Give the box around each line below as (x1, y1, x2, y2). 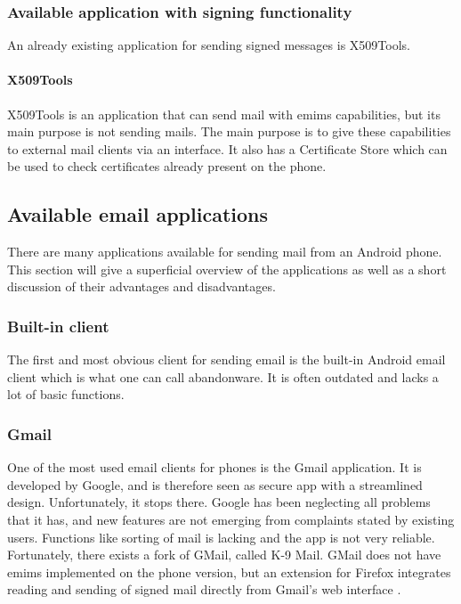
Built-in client (7, 314, 109, 337)
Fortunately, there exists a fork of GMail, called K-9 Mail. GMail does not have (7, 545, 441, 564)
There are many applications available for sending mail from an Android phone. (7, 242, 442, 261)
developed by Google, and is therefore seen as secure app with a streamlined (7, 475, 423, 494)
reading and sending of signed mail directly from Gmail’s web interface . (7, 580, 401, 599)
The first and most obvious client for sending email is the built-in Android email (7, 350, 446, 369)
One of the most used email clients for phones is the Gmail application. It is (7, 458, 422, 477)
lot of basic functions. (7, 385, 125, 404)
